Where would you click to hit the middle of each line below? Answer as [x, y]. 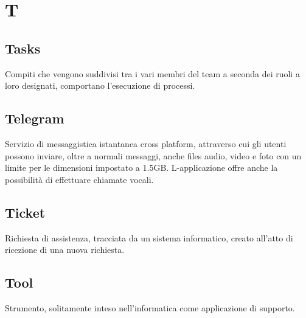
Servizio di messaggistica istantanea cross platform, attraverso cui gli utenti [146, 143]
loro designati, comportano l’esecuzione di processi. [100, 85]
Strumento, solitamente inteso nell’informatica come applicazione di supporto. [150, 307]
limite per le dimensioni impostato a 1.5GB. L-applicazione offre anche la [141, 168]
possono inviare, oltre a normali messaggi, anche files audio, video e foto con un [153, 155]
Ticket [25, 212]
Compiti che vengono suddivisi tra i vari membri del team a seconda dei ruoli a [152, 73]
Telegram [35, 118]
